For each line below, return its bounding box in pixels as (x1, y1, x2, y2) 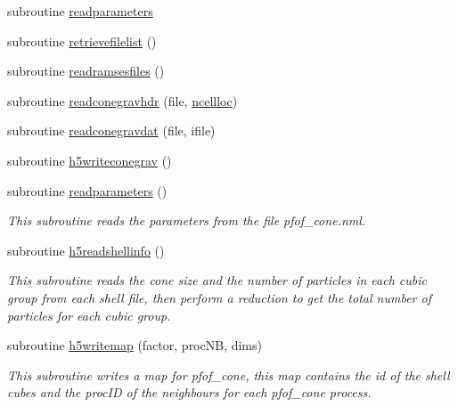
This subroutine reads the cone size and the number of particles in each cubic (7, 271, 427, 289)
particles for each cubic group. (7, 305, 171, 324)
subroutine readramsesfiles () (7, 61, 165, 80)
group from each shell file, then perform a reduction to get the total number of (7, 288, 431, 306)
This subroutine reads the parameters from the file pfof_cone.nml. (7, 211, 366, 230)
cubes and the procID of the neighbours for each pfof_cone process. (7, 383, 372, 402)
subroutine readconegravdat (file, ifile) (7, 121, 216, 140)
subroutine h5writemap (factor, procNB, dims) (7, 336, 262, 354)
